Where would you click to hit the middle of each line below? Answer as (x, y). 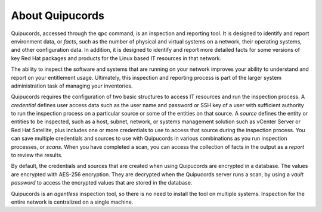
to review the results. (37, 155)
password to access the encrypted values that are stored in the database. (102, 183)
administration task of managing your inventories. (72, 86)
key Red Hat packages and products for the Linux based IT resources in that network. (116, 58)
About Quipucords (58, 15)
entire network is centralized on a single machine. (72, 202)
